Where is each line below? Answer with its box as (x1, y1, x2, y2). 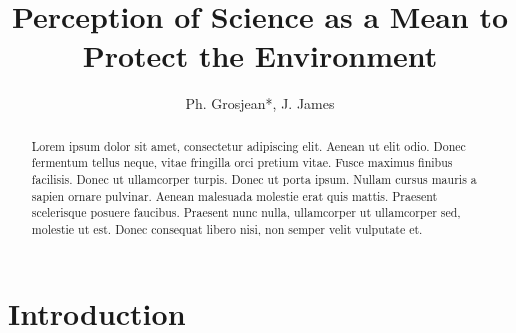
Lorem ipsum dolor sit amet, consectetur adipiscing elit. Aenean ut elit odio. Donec (31, 137, 466, 154)
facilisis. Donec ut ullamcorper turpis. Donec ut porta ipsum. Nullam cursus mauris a (31, 171, 477, 188)
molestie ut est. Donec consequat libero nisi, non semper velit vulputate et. (31, 220, 423, 237)
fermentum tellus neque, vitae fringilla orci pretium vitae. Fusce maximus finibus (31, 154, 453, 171)
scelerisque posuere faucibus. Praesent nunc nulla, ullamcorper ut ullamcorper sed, (31, 204, 461, 221)
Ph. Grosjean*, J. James (185, 93, 335, 114)
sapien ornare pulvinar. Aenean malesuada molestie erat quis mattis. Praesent (31, 187, 438, 204)
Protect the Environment (82, 35, 438, 76)
